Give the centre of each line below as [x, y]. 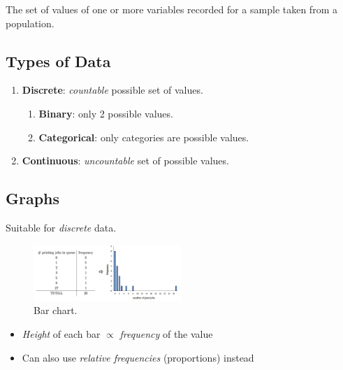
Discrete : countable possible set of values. [112, 90]
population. [30, 23]
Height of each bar [61, 334]
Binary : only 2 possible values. [106, 113]
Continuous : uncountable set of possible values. [125, 161]
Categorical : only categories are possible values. [144, 137]
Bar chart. [56, 310]
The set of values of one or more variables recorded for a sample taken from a [171, 9]
